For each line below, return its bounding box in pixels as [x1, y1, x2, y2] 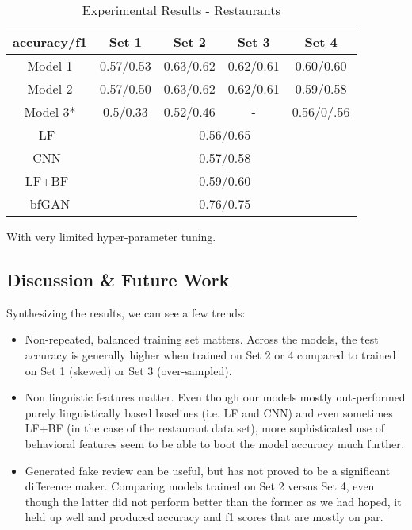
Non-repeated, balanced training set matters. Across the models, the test [25, 331, 379, 348]
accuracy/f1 [13, 33, 87, 51]
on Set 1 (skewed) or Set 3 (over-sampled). [25, 362, 232, 378]
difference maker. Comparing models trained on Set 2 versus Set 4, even [25, 478, 375, 494]
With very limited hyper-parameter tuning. [6, 229, 216, 244]
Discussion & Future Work [6, 267, 230, 291]
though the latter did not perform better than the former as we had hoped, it [25, 493, 402, 509]
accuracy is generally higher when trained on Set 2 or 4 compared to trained [25, 346, 396, 363]
